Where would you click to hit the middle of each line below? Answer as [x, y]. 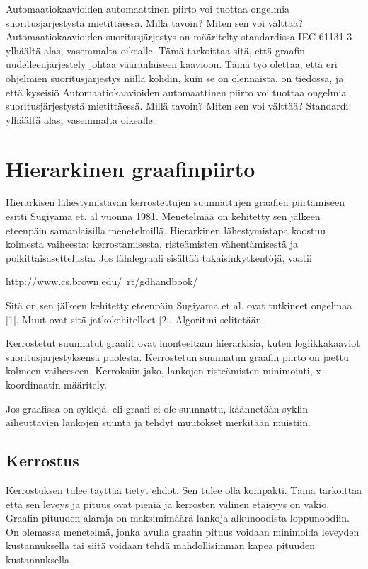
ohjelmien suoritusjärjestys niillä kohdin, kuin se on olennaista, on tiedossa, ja [175, 77]
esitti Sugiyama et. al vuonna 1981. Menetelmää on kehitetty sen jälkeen [163, 216]
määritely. [85, 384]
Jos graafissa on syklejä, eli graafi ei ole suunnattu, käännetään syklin [157, 408]
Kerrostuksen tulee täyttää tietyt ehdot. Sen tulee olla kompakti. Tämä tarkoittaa [184, 489]
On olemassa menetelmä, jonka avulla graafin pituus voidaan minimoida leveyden [183, 531]
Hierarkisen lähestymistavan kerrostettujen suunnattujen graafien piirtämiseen [176, 202]
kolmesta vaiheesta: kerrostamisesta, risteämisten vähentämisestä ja [152, 244]
